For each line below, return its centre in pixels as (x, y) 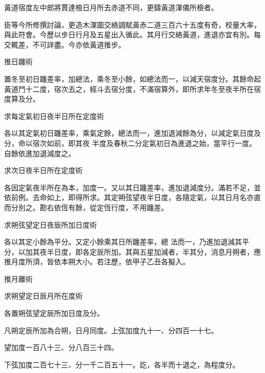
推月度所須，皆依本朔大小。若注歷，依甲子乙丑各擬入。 (97, 262)
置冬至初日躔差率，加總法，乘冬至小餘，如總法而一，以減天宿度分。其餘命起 (132, 78)
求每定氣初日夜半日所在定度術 (54, 116)
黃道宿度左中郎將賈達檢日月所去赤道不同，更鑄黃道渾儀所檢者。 (111, 7)
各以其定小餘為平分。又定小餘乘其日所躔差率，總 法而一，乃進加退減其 (123, 242)
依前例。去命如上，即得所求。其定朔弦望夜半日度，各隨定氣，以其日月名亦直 (132, 197)
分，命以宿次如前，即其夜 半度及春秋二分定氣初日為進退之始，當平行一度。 (130, 143)
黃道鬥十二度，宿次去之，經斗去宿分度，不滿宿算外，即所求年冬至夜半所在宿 (132, 89)
